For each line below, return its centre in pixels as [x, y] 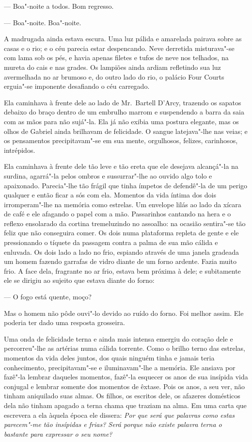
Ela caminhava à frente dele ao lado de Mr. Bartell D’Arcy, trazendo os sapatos [123, 102]
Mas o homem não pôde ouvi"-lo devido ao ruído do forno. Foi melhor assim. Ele [124, 313]
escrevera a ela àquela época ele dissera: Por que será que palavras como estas [119, 415]
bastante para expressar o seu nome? [58, 434]
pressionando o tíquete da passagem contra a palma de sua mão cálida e [111, 242]
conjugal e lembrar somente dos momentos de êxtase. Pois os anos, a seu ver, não [125, 386]
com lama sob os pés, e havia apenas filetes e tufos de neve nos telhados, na [116, 57]
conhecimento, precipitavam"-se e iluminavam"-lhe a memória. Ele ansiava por [120, 367]
